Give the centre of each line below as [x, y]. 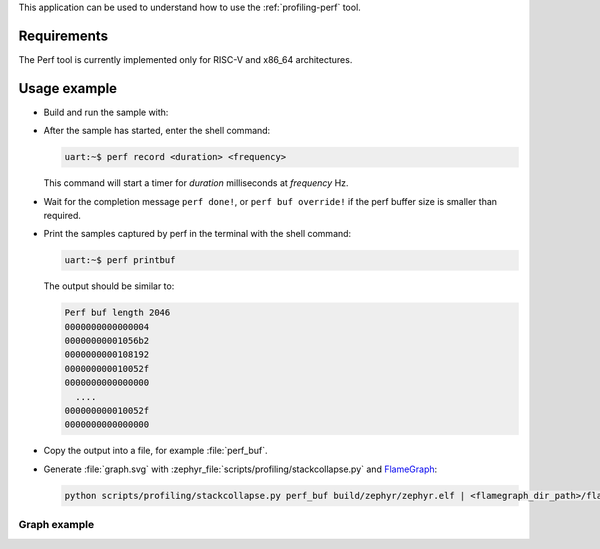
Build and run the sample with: [106, 112]
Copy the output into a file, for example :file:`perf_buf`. [156, 451]
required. [62, 215]
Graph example [56, 525]
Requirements [63, 35]
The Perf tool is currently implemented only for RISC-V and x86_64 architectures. [185, 59]
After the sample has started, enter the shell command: [157, 131]
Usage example [68, 88]
